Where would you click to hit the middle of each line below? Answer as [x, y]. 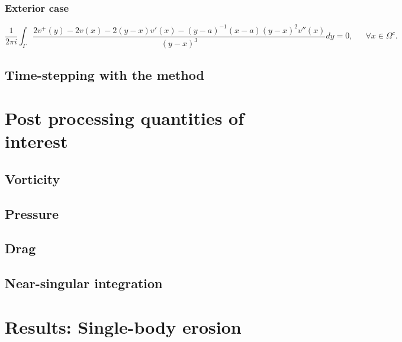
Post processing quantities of [125, 118]
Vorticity [33, 178]
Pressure [32, 213]
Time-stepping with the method [104, 74]
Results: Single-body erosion [123, 326]
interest [36, 141]
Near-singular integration [84, 283]
